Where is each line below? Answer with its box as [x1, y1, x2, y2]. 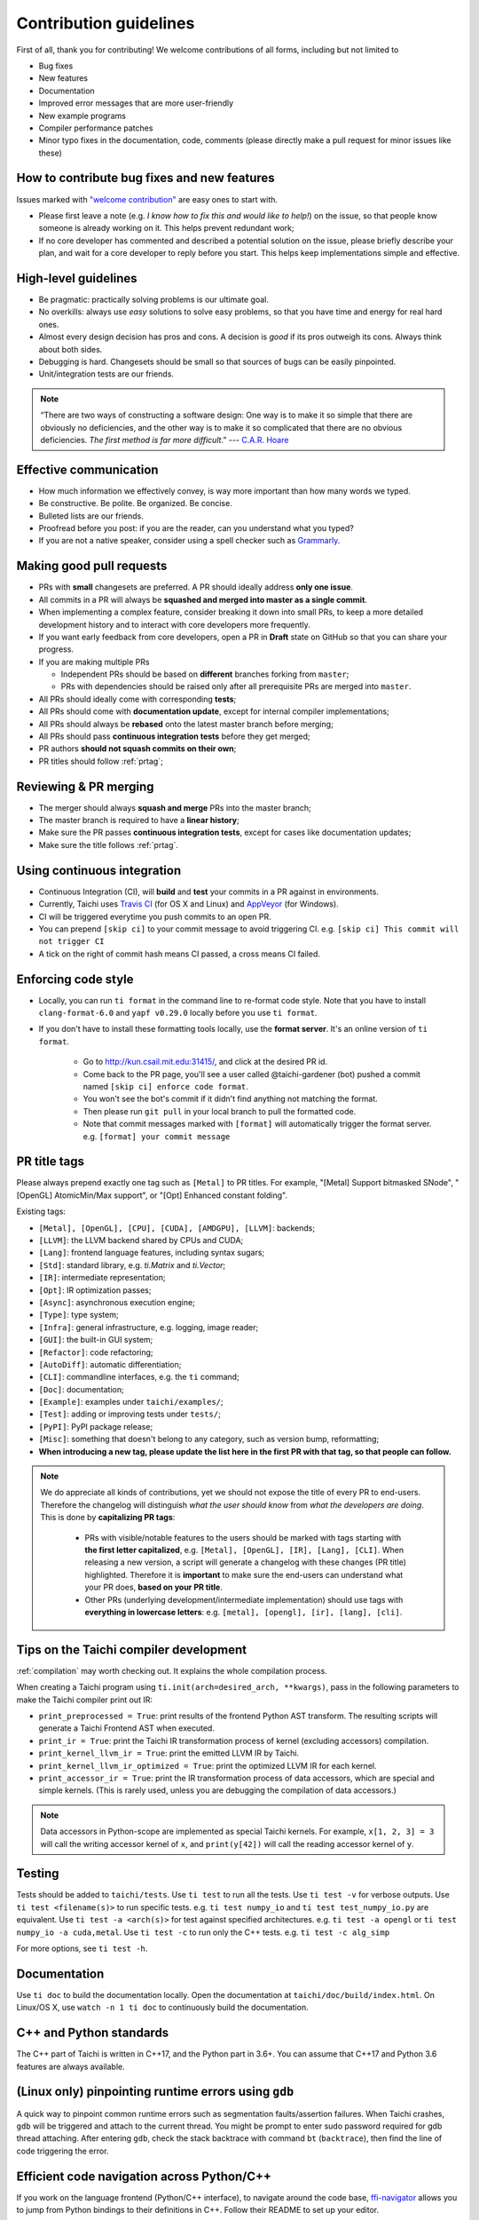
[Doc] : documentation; [38, 1384, 124, 1394]
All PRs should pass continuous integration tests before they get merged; [38, 731, 310, 741]
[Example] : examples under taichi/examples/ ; [38, 1397, 224, 1407]
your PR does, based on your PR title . [84, 1582, 224, 1593]
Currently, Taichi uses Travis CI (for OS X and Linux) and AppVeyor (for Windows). [38, 899, 339, 909]
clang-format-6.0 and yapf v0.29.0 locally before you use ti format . [38, 1008, 318, 1019]
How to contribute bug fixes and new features [16, 170, 275, 186]
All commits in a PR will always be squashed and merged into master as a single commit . [38, 594, 368, 605]
